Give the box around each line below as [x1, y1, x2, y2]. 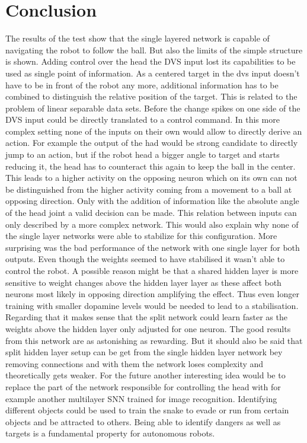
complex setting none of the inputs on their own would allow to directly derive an [5, 125, 302, 137]
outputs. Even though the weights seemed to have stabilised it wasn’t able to [5, 253, 285, 265]
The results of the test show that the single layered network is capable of [5, 32, 270, 44]
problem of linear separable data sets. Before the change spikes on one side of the [5, 101, 300, 114]
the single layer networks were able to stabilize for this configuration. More [5, 230, 277, 242]
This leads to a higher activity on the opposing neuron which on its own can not [5, 171, 298, 184]
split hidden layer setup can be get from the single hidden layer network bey [5, 346, 283, 358]
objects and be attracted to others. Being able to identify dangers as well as [5, 415, 281, 428]
